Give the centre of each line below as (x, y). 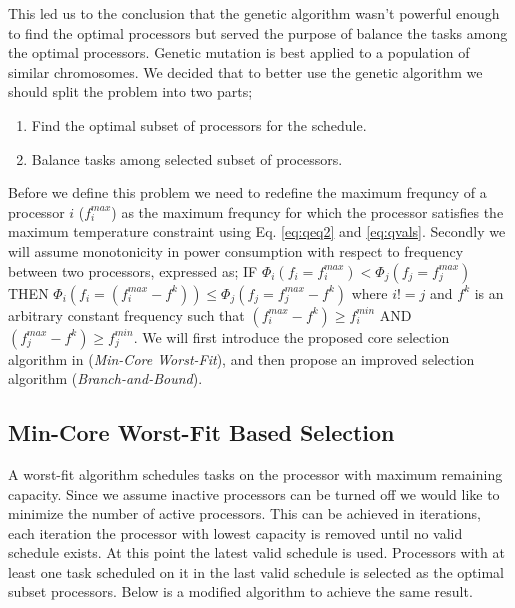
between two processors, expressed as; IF (133, 270)
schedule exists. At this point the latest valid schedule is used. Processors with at (256, 552)
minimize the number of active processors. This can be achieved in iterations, (245, 513)
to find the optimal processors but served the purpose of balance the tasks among (258, 32)
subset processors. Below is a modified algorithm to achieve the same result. (240, 591)
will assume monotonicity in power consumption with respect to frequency (236, 250)
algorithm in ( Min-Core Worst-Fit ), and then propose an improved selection (241, 358)
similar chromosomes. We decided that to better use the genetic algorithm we (245, 71)
